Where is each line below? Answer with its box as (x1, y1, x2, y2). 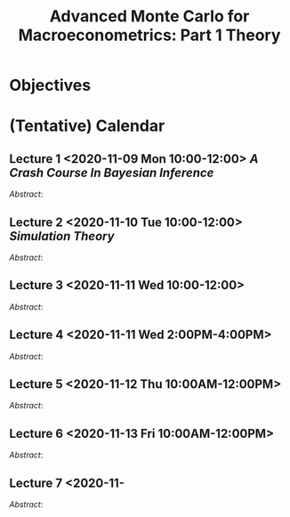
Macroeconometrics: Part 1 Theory (18, 25, 281, 45)
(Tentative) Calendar (9, 116, 165, 136)
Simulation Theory (9, 229, 115, 244)
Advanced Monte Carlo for (49, 6, 250, 27)
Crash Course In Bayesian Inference (9, 165, 214, 180)
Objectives (9, 76, 92, 95)
